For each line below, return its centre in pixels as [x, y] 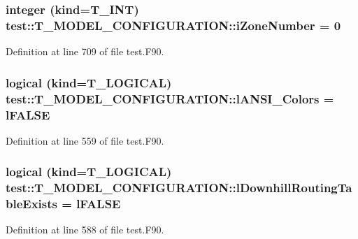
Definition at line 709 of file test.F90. [85, 51]
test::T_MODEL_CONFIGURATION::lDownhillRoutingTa [179, 188]
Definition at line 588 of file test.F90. [85, 230]
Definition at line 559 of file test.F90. [85, 140]
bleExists [31, 204]
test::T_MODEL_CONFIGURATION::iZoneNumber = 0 [173, 25]
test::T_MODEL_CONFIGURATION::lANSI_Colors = [170, 98]
